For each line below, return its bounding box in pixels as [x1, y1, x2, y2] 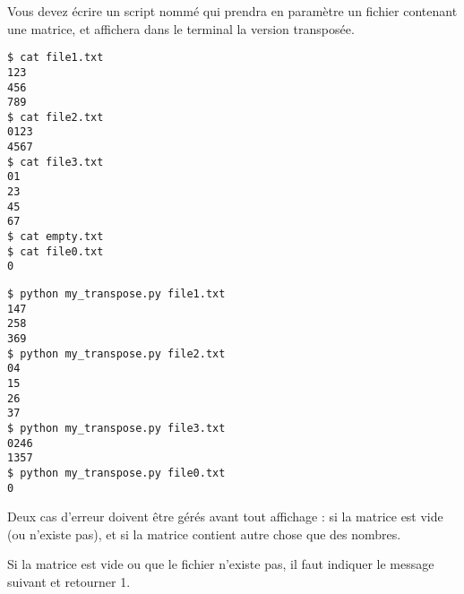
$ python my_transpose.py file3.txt [7, 421, 226, 435]
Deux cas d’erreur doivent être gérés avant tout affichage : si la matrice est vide [7, 507, 443, 526]
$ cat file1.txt [7, 51, 104, 65]
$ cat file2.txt [7, 110, 104, 124]
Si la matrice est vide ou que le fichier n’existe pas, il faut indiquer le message [7, 555, 434, 573]
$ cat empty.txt [7, 230, 104, 244]
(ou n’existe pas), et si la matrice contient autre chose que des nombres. [7, 524, 401, 543]
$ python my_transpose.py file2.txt [7, 347, 226, 360]
